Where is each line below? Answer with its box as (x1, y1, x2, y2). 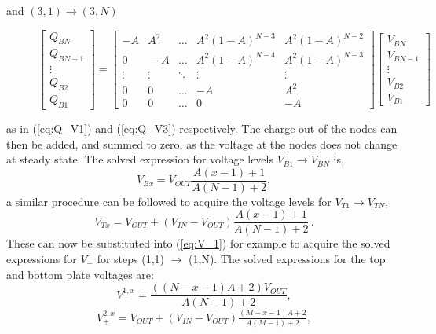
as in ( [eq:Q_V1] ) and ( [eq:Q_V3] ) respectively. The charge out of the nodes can (6, 119, 398, 136)
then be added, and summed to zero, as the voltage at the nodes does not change (6, 135, 398, 152)
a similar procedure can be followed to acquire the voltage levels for (6, 193, 332, 209)
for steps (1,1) (97, 251, 165, 267)
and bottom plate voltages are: (6, 266, 154, 282)
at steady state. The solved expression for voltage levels (6, 151, 273, 167)
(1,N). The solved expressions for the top (189, 251, 386, 267)
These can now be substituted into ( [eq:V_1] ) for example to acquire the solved (6, 235, 390, 251)
